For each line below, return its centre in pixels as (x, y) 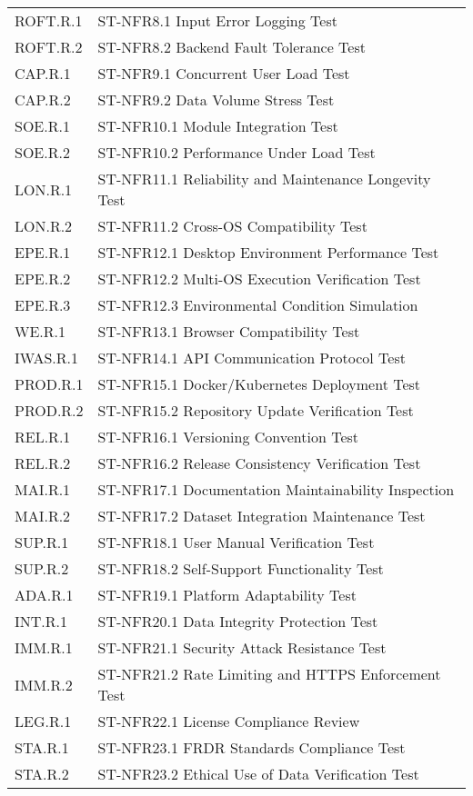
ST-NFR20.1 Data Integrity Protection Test (238, 621)
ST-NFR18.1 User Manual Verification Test (236, 542)
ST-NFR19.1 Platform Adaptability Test (227, 595)
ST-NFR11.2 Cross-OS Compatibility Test (232, 226)
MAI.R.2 (43, 516)
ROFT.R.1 (49, 20)
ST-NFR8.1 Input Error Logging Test (217, 20)
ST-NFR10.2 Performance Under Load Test (236, 152)
